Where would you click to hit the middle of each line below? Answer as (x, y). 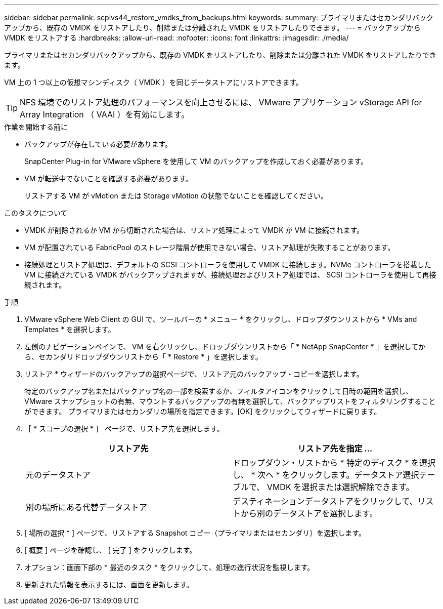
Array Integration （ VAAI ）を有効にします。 (105, 114)
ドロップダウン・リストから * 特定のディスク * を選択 (334, 463)
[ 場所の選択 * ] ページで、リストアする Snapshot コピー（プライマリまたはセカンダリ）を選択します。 (195, 533)
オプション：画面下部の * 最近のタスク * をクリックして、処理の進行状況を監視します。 (169, 567)
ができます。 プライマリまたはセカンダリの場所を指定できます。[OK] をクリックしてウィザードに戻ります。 (203, 411)
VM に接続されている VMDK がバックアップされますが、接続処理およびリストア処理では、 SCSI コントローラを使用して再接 (230, 275)
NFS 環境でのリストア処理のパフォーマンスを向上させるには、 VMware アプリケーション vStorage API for (221, 102)
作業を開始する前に (36, 127)
